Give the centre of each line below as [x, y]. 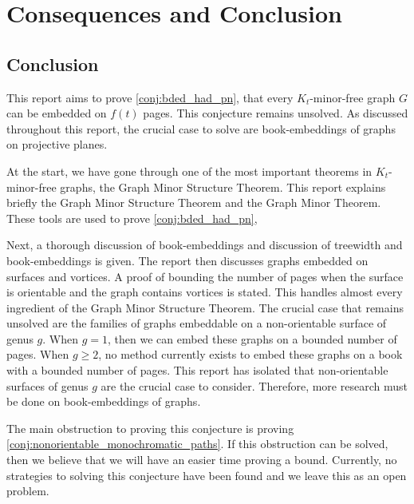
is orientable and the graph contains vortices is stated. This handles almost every [205, 292]
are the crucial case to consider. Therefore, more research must [254, 385]
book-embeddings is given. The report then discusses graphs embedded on [187, 260]
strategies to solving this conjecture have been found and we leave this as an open [207, 475]
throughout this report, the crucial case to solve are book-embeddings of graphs [201, 128]
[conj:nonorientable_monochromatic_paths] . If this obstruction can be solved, [197, 444]
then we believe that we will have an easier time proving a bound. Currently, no [202, 460]
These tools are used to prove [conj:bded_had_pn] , [132, 218]
